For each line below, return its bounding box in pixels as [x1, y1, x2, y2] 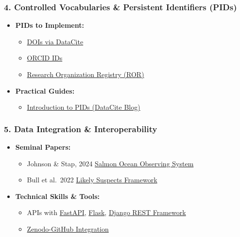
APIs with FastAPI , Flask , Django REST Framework [27, 207, 186, 217]
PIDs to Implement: [15, 20, 84, 30]
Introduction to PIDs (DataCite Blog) [27, 102, 140, 112]
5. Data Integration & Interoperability [4, 122, 157, 135]
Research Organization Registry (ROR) [27, 69, 144, 79]
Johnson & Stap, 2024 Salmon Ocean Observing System [27, 158, 194, 168]
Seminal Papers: [15, 142, 71, 152]
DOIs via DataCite [27, 36, 84, 46]
